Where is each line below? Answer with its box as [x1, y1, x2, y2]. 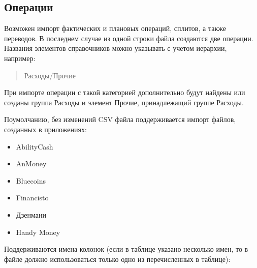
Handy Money [16, 226, 60, 237]
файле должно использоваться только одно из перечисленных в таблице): [4, 253, 231, 264]
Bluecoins [16, 175, 46, 186]
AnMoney [16, 158, 47, 169]
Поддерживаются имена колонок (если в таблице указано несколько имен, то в [4, 244, 248, 254]
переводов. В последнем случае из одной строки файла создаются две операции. [4, 33, 253, 43]
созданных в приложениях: [4, 124, 87, 134]
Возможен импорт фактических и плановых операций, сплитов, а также [4, 23, 226, 34]
